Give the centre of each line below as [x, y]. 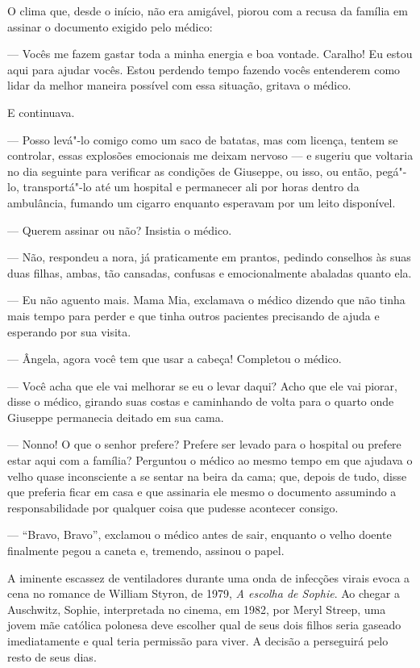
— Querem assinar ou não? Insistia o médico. [120, 230]
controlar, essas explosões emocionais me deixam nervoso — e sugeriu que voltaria [210, 155]
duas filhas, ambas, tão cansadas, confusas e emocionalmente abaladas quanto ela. [210, 272]
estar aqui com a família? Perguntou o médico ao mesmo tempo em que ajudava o [210, 460]
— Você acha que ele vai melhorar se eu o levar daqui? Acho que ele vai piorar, [202, 385]
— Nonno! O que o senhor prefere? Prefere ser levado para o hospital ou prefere [204, 444]
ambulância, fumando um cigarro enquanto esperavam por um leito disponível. [202, 202]
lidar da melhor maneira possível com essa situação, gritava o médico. [179, 85]
